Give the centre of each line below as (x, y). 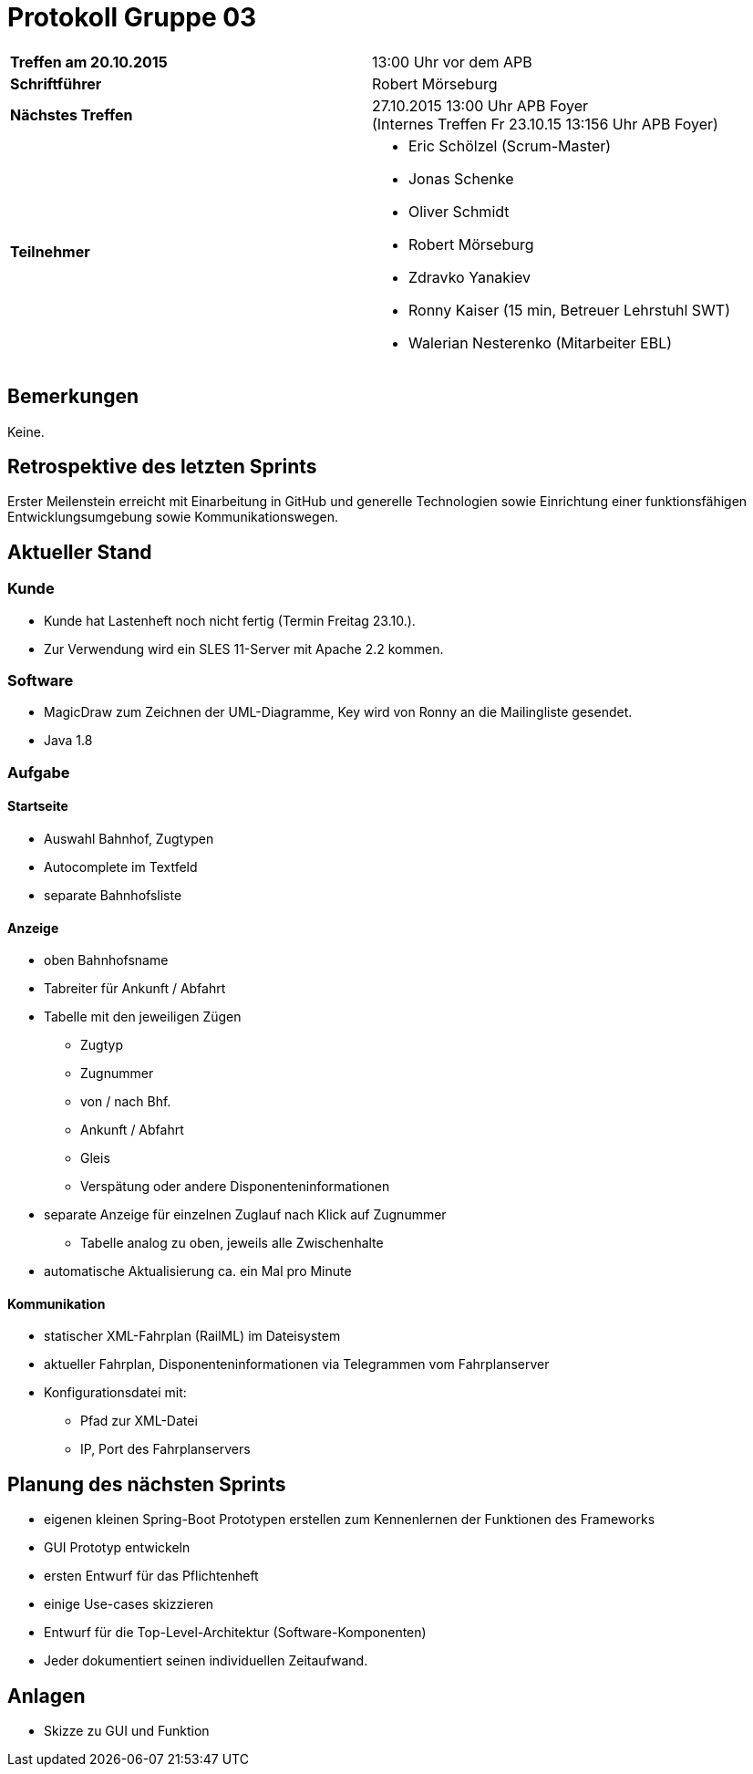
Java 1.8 (68, 741)
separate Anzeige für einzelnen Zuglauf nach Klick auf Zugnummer (245, 1215)
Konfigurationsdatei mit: (115, 1393)
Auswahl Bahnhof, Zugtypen (129, 839)
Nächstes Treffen (72, 114)
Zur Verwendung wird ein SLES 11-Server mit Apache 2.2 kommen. (244, 648)
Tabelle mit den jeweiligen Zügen (143, 1017)
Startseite (38, 806)
